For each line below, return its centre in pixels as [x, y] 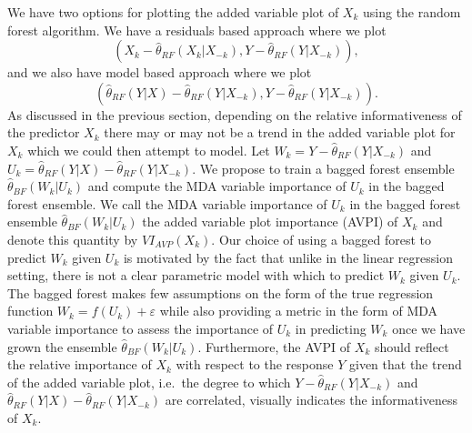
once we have [429, 328]
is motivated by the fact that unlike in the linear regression [288, 257]
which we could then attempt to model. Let [149, 150]
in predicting [331, 328]
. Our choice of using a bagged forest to [321, 239]
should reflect [412, 346]
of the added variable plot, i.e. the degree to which [149, 382]
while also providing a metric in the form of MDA [299, 311]
